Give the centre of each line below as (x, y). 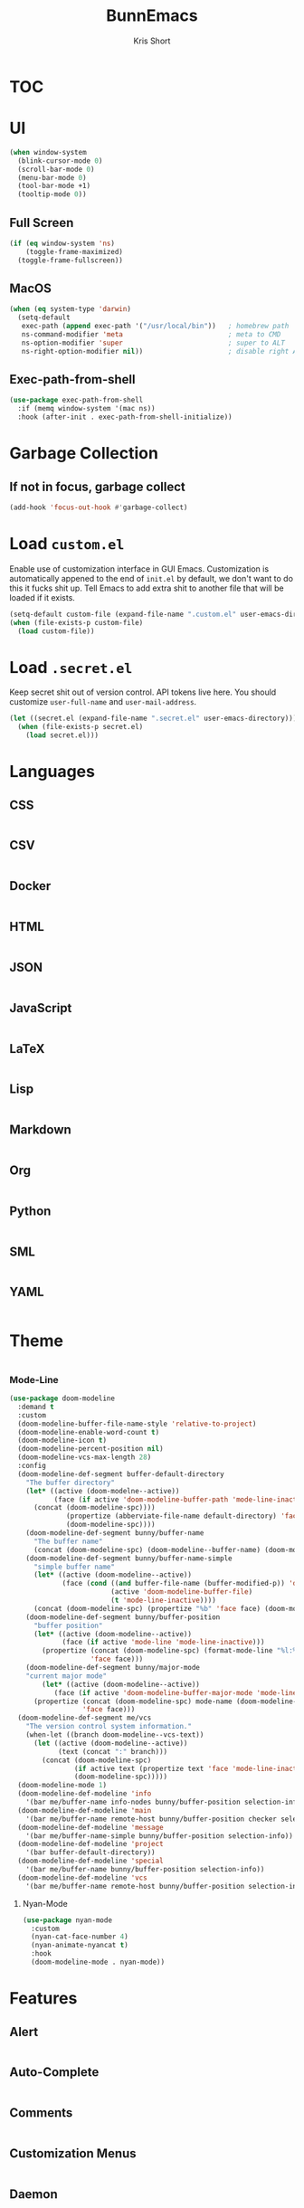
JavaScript (41, 1008)
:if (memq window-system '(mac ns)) (86, 409)
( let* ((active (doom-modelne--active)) (103, 1491)
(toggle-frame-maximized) (75, 251)
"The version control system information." (109, 1727)
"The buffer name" (68, 1541)
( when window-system (48, 152)
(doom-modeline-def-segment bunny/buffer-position (123, 1617)
